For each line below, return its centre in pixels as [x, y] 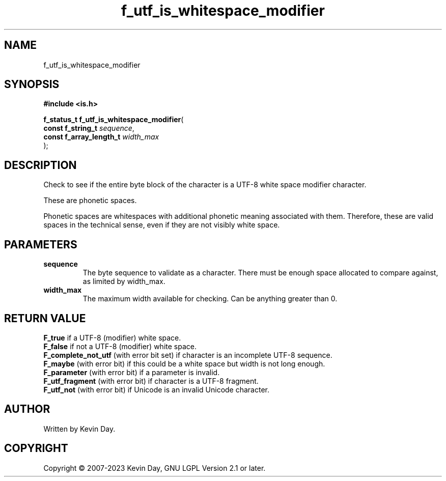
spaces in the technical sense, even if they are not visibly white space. [162, 225]
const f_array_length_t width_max [101, 137]
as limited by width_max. [124, 281]
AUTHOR [27, 409]
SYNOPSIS [32, 84]
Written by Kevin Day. [79, 429]
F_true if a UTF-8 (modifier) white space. [112, 337]
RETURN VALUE [45, 318]
